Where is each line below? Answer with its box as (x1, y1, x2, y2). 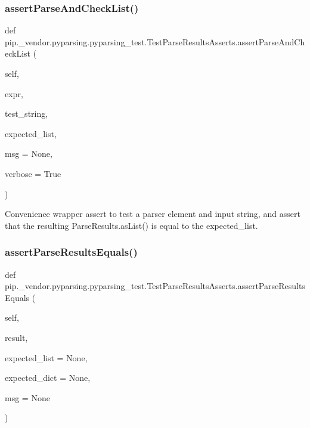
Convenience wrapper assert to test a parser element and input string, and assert (5, 207, 300, 220)
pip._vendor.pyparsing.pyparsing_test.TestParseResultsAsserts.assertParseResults (5, 280, 305, 292)
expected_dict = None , (5, 371, 91, 384)
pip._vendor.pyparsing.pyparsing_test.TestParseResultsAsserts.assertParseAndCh (5, 35, 305, 48)
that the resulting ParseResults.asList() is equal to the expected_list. (5, 219, 258, 231)
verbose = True (5, 167, 61, 179)
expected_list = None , (5, 351, 88, 364)
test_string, (5, 107, 48, 120)
